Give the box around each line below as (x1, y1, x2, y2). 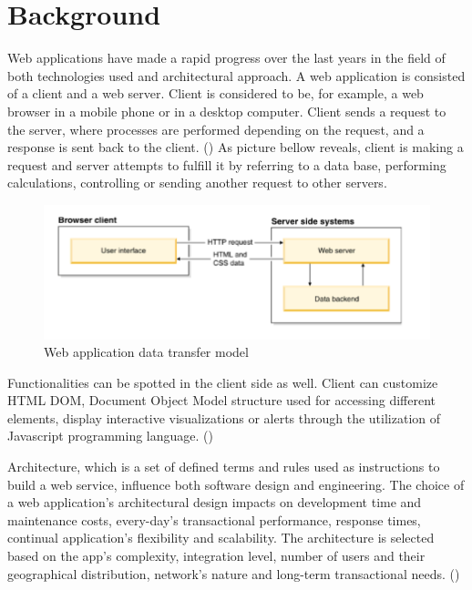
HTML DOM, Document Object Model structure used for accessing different (7, 391, 436, 410)
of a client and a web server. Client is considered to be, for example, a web (7, 84, 424, 103)
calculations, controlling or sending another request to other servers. (7, 173, 387, 192)
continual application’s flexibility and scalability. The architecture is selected (7, 528, 435, 547)
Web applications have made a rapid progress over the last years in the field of (7, 48, 446, 67)
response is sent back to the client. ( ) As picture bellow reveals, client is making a (7, 137, 464, 157)
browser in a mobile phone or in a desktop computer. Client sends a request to (7, 101, 446, 120)
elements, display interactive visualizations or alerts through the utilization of (7, 408, 441, 427)
